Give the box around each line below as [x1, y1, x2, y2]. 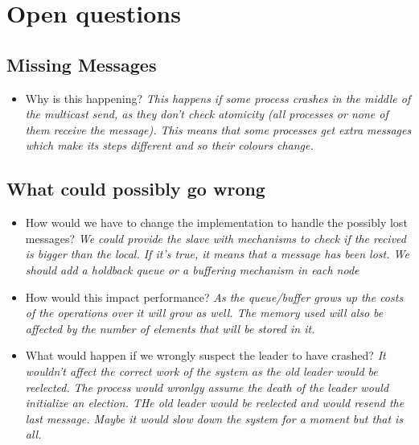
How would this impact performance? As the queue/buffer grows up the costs [25, 288, 404, 305]
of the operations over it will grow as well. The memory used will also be [25, 304, 384, 321]
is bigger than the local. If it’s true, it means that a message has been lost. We [25, 245, 409, 262]
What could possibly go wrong [6, 176, 265, 201]
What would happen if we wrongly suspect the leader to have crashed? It [25, 347, 386, 364]
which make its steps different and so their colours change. [25, 137, 314, 154]
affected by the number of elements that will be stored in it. [25, 319, 315, 336]
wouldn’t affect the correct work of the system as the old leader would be [25, 362, 378, 379]
